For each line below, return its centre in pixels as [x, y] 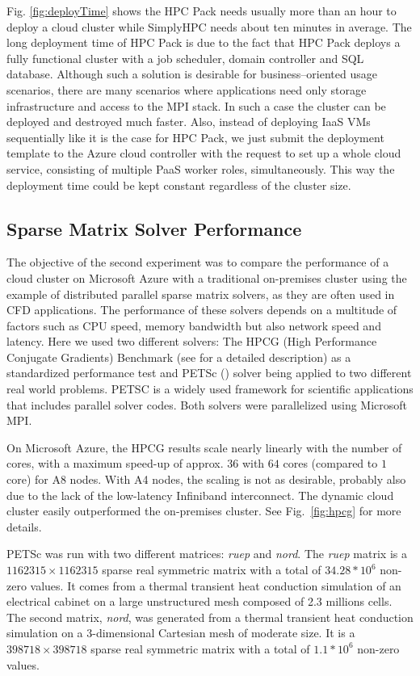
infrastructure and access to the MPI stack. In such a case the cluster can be [196, 105]
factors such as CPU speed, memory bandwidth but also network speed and [194, 325]
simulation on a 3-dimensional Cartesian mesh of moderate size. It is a [181, 633]
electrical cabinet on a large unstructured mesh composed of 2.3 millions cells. [199, 601]
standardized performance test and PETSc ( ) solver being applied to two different [209, 373]
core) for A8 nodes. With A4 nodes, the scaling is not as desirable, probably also [206, 479]
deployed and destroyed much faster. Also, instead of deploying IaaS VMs [189, 122]
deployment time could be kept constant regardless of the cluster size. [179, 185]
